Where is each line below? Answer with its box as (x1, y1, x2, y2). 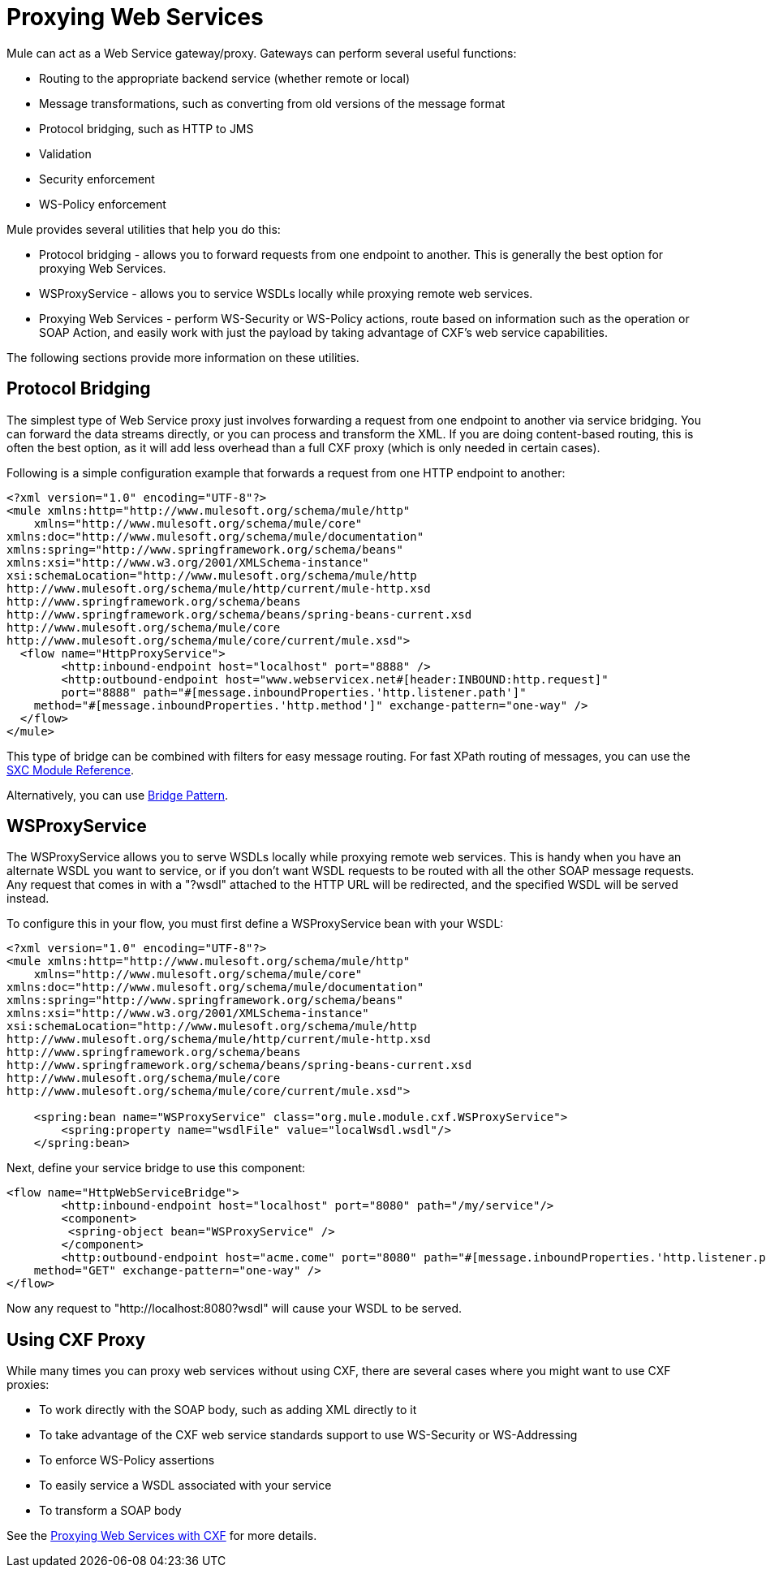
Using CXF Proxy (6, 1329, 146, 1350)
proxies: (6, 1378, 49, 1392)
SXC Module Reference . (6, 762, 135, 777)
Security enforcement (39, 171, 155, 186)
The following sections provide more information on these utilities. (6, 350, 359, 364)
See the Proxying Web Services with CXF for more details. (6, 1529, 317, 1543)
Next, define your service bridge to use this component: (6, 1161, 306, 1175)
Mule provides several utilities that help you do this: (6, 222, 281, 236)
